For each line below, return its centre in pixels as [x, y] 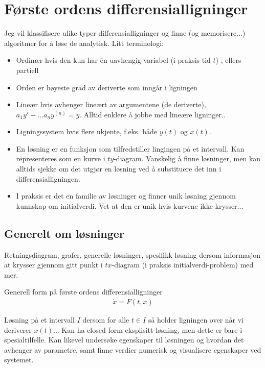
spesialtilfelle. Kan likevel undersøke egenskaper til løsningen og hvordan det [124, 340]
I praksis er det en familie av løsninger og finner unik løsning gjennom [126, 196]
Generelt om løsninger [64, 233]
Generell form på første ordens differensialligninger [83, 292]
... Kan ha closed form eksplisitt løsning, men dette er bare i [148, 329]
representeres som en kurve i [61, 158]
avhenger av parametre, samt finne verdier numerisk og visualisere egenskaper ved [133, 349]
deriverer [18, 329]
